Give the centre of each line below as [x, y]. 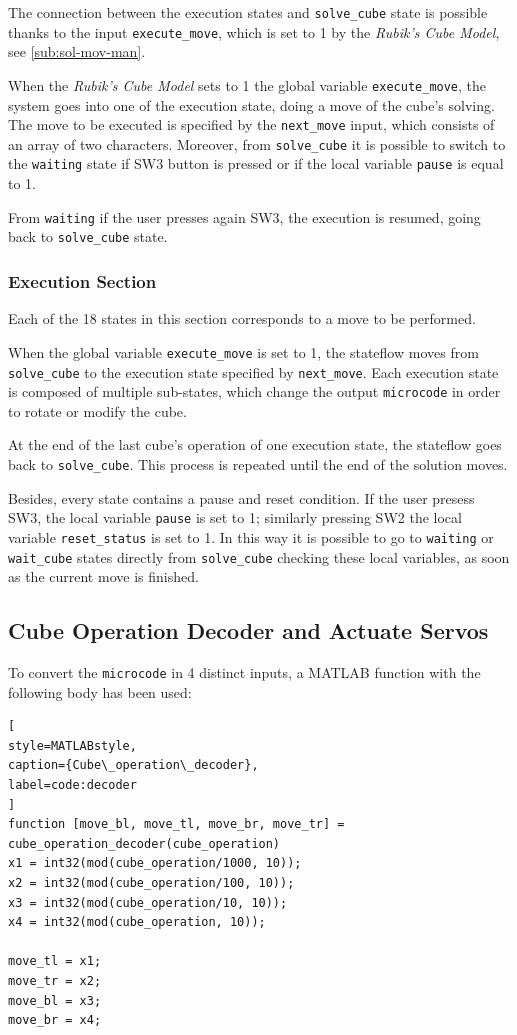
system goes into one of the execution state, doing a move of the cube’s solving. [251, 104]
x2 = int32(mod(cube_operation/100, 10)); [151, 883]
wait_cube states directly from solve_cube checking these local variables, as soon [259, 556]
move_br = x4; [55, 1020]
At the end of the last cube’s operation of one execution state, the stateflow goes [255, 444]
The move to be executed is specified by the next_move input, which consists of [251, 124]
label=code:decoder [72, 785]
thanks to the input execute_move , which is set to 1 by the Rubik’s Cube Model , [254, 31]
